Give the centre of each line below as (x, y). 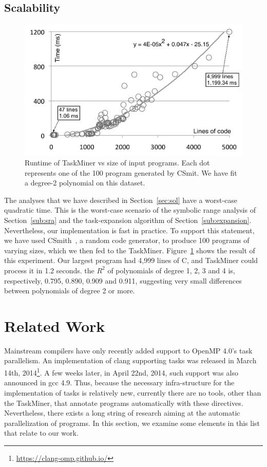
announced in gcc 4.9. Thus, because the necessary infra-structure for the (119, 382)
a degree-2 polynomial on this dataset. (85, 183)
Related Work (55, 325)
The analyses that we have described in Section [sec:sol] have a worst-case (121, 200)
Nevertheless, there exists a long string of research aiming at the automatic (122, 413)
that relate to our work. (41, 433)
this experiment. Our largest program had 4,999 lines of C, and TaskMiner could (131, 260)
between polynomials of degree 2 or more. (70, 291)
